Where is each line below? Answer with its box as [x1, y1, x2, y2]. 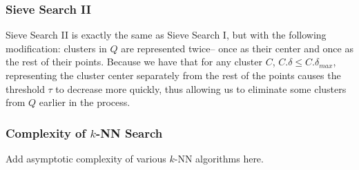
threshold [6, 81, 45, 96]
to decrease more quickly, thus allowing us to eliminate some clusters [55, 81, 347, 96]
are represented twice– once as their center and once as [121, 41, 353, 55]
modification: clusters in [6, 41, 107, 55]
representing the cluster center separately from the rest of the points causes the [6, 68, 341, 82]
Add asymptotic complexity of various [6, 151, 166, 165]
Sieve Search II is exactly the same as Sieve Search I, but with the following [6, 28, 327, 42]
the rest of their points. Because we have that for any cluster [6, 54, 263, 69]
